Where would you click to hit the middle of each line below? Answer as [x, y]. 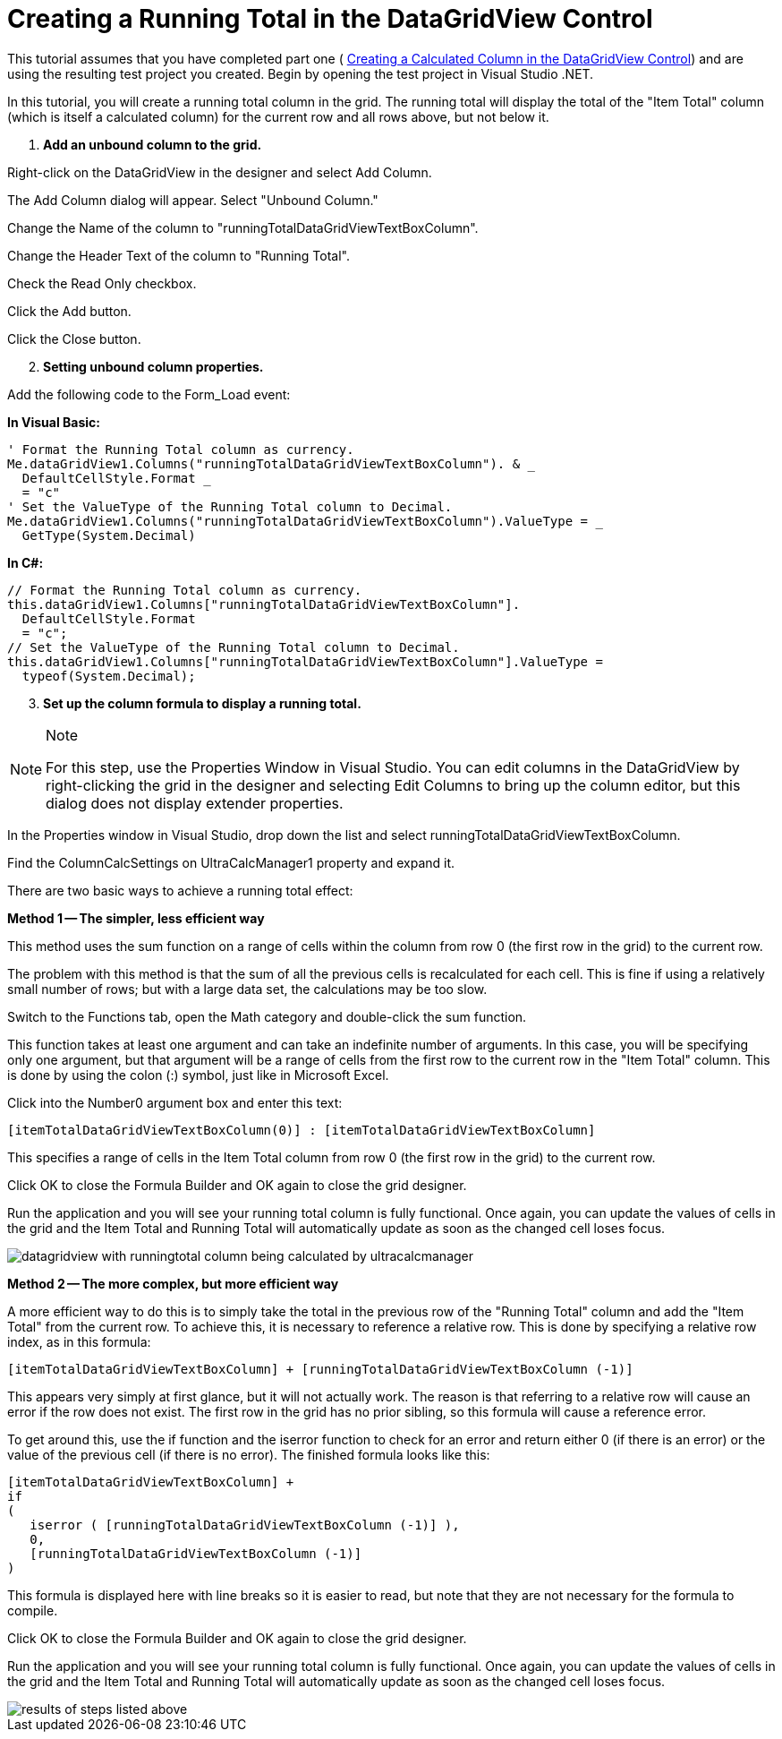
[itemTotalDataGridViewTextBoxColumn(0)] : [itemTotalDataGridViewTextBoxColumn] [302, 1130]
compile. [33, 1610]
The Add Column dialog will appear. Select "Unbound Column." [193, 200]
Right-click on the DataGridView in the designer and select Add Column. [220, 172]
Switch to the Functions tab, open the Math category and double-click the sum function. [267, 1016]
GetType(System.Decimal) [109, 535]
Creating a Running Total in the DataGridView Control [330, 19]
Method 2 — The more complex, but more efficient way [173, 1283]
